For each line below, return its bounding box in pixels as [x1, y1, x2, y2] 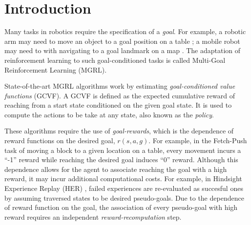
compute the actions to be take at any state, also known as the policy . [4, 109, 214, 119]
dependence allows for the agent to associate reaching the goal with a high [4, 164, 227, 174]
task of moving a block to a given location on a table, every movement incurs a [4, 145, 241, 155]
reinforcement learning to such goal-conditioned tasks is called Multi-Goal [4, 55, 226, 65]
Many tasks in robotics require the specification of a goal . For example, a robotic [4, 26, 246, 37]
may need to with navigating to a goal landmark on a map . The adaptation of [4, 45, 241, 56]
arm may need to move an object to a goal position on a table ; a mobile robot [4, 36, 240, 46]
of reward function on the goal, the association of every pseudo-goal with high [4, 202, 238, 212]
